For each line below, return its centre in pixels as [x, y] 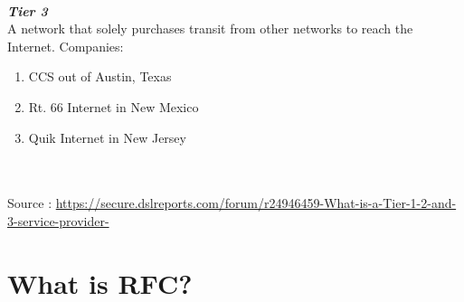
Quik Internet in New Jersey [107, 137]
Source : [30, 203]
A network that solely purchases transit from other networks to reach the [210, 28]
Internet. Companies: [66, 46]
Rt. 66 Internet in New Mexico [114, 106]
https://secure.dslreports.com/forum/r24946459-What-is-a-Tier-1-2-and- [256, 203]
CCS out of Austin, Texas [100, 76]
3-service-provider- [58, 220]
